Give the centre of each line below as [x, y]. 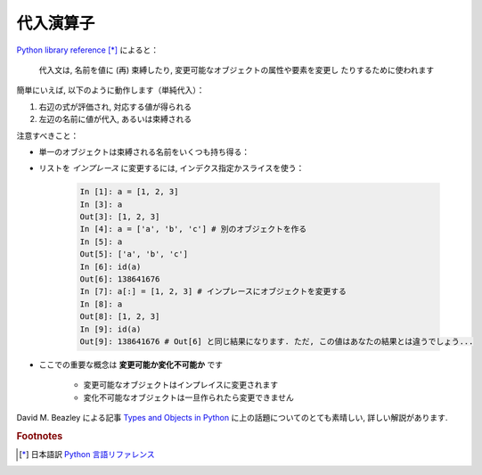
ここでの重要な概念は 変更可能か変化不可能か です [131, 364]
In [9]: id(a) [110, 329]
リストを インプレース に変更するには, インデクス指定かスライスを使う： [172, 168]
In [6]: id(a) [110, 266]
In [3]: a [101, 204]
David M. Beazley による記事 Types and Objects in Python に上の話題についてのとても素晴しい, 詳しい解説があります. [232, 418]
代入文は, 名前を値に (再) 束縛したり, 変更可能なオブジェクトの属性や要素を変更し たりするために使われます [237, 70]
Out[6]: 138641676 [120, 279]
